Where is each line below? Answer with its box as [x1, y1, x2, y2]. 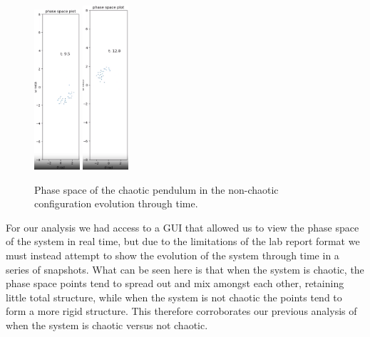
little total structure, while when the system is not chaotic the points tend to [6, 289, 342, 304]
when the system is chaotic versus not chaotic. [6, 317, 208, 332]
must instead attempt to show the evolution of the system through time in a [6, 247, 339, 262]
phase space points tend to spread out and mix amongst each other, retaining [6, 276, 344, 291]
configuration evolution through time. [34, 196, 198, 211]
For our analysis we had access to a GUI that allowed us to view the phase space [6, 219, 359, 234]
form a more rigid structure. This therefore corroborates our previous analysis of [6, 304, 357, 318]
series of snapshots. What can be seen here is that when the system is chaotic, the [6, 261, 364, 276]
